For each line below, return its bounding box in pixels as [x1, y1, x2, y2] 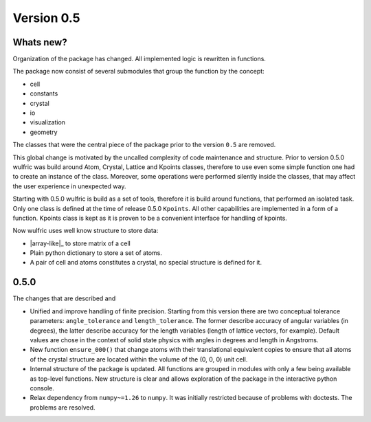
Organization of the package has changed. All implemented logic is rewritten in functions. [12, 55, 266, 63]
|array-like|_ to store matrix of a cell [30, 239, 131, 247]
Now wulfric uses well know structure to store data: [12, 227, 159, 235]
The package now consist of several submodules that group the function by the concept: [12, 67, 265, 76]
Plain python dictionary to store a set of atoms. [30, 249, 163, 257]
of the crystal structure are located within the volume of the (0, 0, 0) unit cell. [30, 355, 248, 364]
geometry [30, 128, 58, 136]
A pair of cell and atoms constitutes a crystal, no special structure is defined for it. [30, 258, 262, 267]
